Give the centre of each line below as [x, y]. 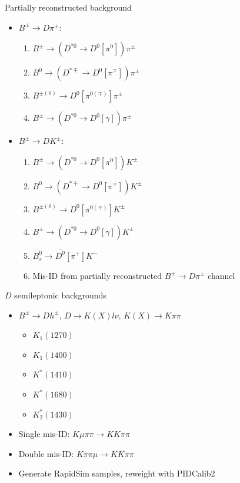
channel [221, 275]
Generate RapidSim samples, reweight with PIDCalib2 [117, 473]
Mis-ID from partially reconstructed [97, 275]
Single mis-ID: [44, 434]
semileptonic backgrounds [60, 295]
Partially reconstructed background [68, 7]
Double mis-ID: [46, 453]
